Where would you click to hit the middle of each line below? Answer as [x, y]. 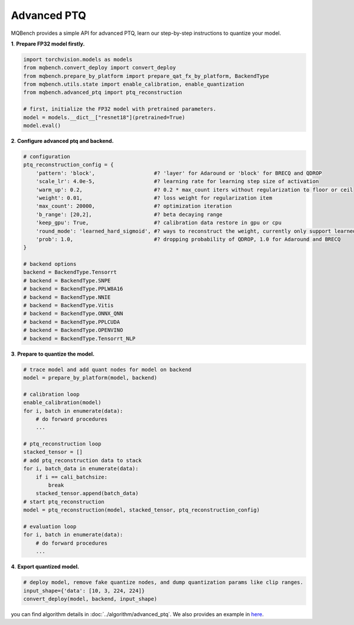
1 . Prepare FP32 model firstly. [48, 44]
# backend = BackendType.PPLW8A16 [73, 289]
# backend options [50, 264]
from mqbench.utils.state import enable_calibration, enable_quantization [134, 84]
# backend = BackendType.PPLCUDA [72, 322]
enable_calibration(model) [62, 403]
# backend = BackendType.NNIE [67, 297]
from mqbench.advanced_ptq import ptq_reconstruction [103, 92]
